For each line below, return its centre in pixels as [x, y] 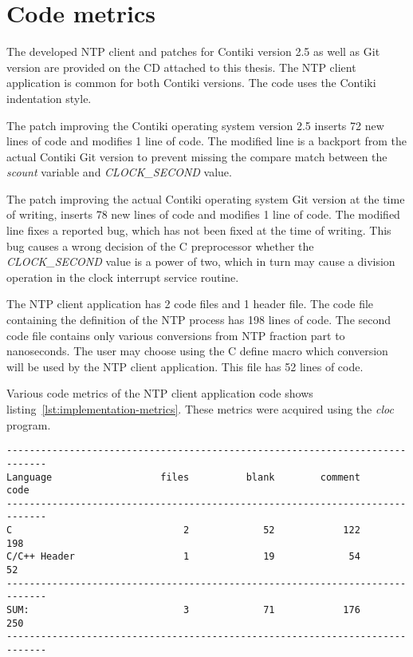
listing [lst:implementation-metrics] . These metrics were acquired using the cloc [200, 409]
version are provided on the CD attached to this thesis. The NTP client [181, 67]
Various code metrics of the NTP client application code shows [160, 393]
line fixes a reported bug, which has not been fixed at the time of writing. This [199, 230]
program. [29, 424]
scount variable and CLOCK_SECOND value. [119, 172]
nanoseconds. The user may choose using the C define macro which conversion [197, 351]
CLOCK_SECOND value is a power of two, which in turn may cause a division [201, 261]
